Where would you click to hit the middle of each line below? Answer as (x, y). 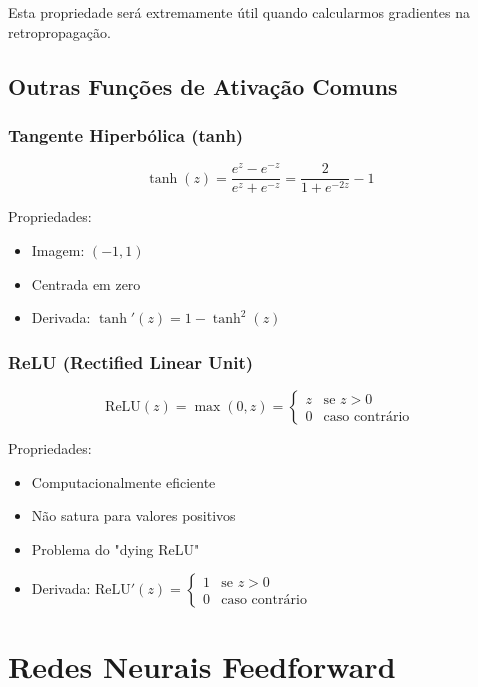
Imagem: (58, 249)
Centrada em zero (86, 283)
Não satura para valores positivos (133, 515)
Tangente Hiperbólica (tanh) (126, 134)
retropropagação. (59, 31)
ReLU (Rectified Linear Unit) (131, 361)
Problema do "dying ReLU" (115, 548)
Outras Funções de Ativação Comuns (203, 85)
